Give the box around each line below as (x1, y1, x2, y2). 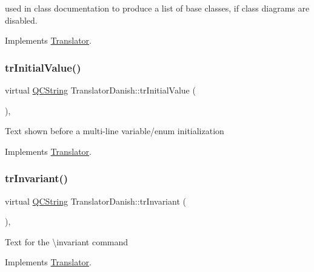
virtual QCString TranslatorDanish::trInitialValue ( (5, 84, 196, 96)
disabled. (5, 13, 38, 26)
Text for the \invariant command (5, 235, 129, 248)
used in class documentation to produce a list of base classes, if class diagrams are (5, 2, 310, 14)
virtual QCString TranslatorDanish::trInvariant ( (5, 194, 186, 207)
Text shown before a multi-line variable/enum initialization (5, 124, 224, 137)
